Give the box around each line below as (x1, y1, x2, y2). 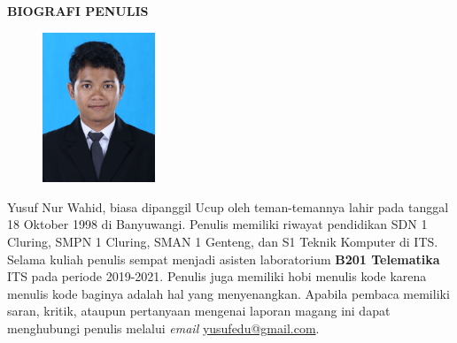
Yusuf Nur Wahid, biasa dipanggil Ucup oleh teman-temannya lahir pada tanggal (7, 197, 449, 216)
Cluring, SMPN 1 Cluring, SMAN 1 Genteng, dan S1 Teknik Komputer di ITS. (7, 232, 438, 250)
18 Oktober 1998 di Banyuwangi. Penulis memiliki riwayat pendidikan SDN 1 (7, 215, 428, 233)
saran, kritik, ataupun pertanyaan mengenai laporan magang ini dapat (7, 301, 391, 320)
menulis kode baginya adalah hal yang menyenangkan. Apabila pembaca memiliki (7, 284, 450, 302)
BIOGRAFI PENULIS (7, 2, 149, 19)
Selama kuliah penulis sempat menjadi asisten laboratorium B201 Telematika (7, 249, 440, 268)
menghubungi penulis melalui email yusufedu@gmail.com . (7, 318, 320, 337)
